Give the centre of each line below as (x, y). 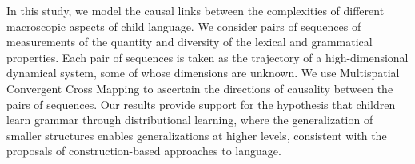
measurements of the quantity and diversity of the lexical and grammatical (190, 42)
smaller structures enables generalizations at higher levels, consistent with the (197, 135)
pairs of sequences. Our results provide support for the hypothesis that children (201, 104)
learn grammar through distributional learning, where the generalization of (190, 120)
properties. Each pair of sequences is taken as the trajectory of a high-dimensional (207, 57)
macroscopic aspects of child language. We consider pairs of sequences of (184, 26)
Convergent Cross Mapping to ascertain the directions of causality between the (200, 88)
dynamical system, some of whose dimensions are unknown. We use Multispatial (203, 73)
